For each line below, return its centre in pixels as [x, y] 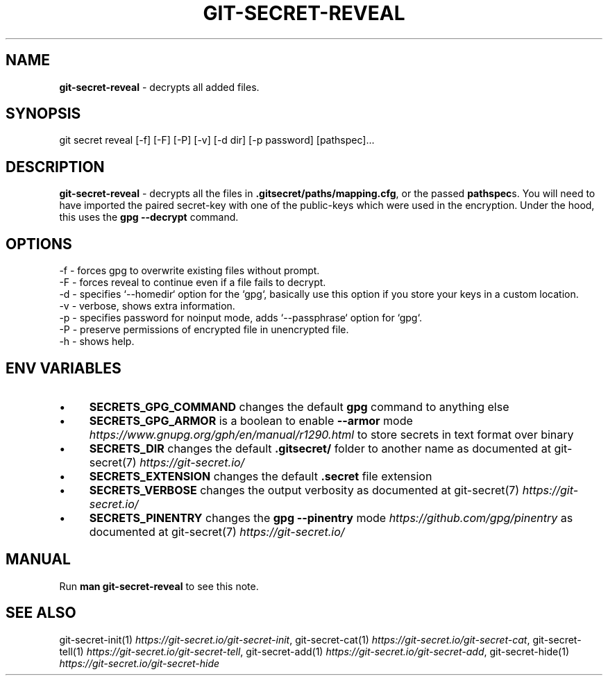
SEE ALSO [41, 613]
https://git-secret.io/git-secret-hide [140, 663]
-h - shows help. [97, 342]
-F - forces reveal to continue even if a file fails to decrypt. [193, 283]
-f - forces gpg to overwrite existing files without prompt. [189, 271]
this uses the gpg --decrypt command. [149, 217]
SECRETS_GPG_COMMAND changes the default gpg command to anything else [299, 406]
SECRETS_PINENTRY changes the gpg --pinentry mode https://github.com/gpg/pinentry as [331, 518]
